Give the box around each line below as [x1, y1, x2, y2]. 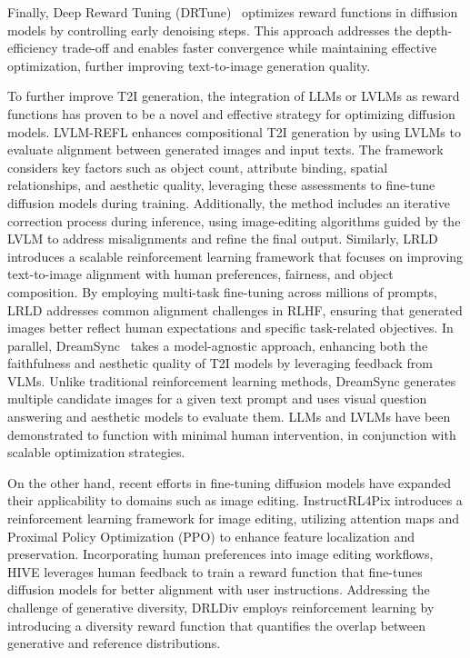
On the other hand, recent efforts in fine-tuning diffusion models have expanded [7, 473, 452, 492]
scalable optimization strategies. [7, 443, 185, 462]
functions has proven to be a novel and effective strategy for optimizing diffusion [7, 104, 455, 123]
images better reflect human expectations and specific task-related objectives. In [7, 318, 454, 337]
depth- [415, 20, 453, 39]
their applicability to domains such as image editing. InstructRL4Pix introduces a [7, 491, 463, 510]
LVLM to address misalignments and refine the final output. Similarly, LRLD [7, 229, 438, 248]
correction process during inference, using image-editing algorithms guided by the [7, 211, 461, 230]
